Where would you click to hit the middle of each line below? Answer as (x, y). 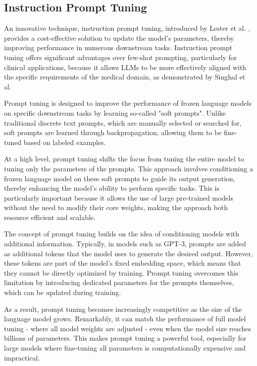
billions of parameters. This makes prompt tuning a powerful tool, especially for (125, 338)
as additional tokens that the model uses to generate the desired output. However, (128, 253)
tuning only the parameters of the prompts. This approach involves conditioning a (128, 168)
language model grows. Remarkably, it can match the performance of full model (125, 319)
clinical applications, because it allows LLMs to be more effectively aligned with (125, 67)
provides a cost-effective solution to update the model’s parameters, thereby (119, 37)
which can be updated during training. (63, 292)
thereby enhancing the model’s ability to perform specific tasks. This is (112, 188)
